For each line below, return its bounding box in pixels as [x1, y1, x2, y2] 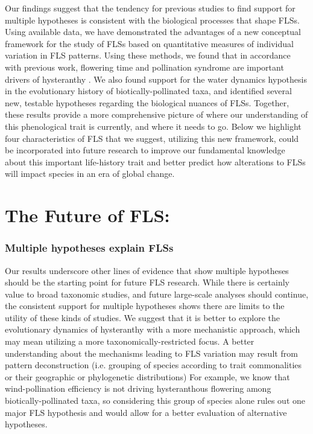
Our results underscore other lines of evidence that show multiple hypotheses [5, 264, 289, 276]
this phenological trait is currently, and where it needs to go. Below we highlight [5, 120, 302, 132]
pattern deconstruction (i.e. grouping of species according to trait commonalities [5, 359, 302, 371]
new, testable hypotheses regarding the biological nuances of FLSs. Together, [5, 96, 289, 109]
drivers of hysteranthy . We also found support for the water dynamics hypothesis [5, 72, 307, 85]
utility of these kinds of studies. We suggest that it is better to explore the [5, 311, 280, 324]
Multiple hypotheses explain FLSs [5, 240, 174, 255]
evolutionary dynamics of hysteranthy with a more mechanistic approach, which [5, 323, 300, 336]
